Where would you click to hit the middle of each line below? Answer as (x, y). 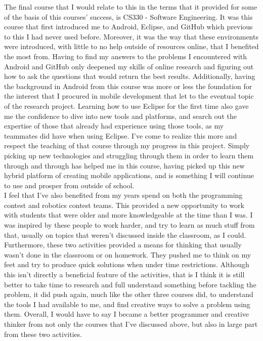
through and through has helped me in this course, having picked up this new (124, 165)
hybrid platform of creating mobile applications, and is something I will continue (129, 175)
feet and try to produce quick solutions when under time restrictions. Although (127, 264)
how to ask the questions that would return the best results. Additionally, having (130, 76)
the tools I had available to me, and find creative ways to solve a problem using (127, 304)
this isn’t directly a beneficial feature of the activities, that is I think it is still (124, 274)
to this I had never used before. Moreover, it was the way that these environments (131, 36)
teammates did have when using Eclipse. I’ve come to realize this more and (121, 135)
